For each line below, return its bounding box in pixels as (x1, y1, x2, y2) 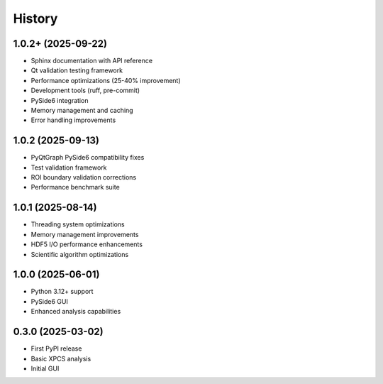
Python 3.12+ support (30, 287, 94, 296)
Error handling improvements (30, 116, 116, 124)
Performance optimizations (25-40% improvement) (30, 76, 181, 84)
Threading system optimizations (30, 220, 125, 229)
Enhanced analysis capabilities (30, 307, 121, 316)
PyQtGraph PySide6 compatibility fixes (30, 153, 145, 162)
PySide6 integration (30, 96, 89, 104)
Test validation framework (30, 163, 107, 172)
